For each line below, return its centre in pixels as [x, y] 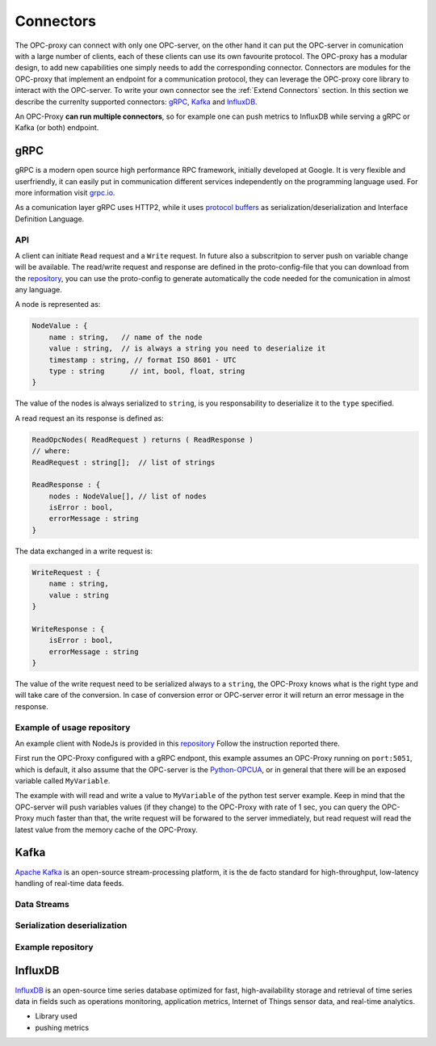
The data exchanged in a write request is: [84, 551]
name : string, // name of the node [126, 337]
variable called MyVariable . [63, 781]
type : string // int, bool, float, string [147, 371]
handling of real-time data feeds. [69, 883]
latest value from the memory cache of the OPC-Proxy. [106, 830]
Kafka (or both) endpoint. [57, 128]
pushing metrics [62, 1027]
